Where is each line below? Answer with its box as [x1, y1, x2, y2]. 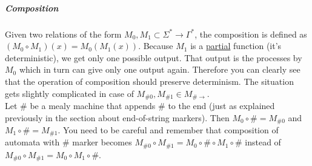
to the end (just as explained [168, 99, 275, 111]
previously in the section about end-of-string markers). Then [5, 111, 230, 124]
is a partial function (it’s [190, 39, 282, 52]
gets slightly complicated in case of [5, 87, 134, 99]
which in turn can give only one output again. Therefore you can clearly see [19, 63, 300, 76]
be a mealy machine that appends [30, 99, 156, 111]
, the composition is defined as [194, 27, 307, 40]
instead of [245, 136, 281, 148]
